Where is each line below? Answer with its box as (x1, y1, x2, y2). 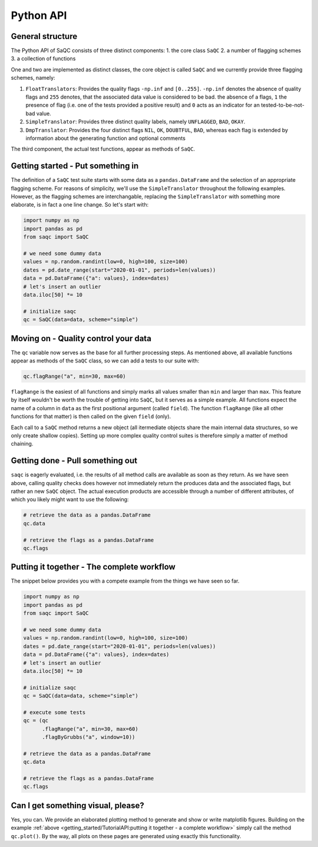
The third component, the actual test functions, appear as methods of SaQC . (11, 145, 196, 153)
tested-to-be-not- (261, 102, 304, 109)
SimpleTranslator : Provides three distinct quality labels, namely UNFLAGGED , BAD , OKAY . (25, 118, 246, 125)
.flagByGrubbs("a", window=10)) (42, 734, 135, 741)
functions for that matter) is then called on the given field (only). (11, 413, 171, 420)
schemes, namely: (11, 74, 55, 81)
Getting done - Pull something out (11, 456, 138, 466)
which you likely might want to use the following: (11, 496, 129, 503)
